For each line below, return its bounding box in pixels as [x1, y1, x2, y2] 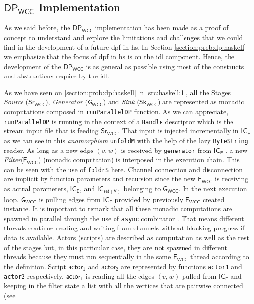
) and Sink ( [103, 97, 139, 107]
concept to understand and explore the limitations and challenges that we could [4, 32, 243, 42]
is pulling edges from [39, 194, 101, 204]
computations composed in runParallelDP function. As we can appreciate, [4, 106, 229, 116]
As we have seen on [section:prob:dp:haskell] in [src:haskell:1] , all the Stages [4, 87, 231, 97]
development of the [4, 61, 61, 71]
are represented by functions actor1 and [121, 261, 242, 271]
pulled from [182, 271, 217, 281]
